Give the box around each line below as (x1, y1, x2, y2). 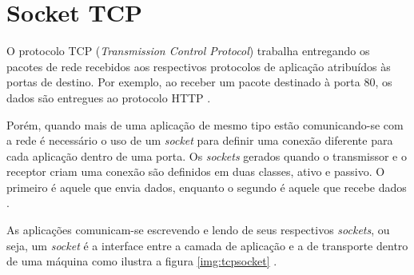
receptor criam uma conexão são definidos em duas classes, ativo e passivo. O (6, 163, 385, 180)
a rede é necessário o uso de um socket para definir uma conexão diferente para (6, 132, 393, 149)
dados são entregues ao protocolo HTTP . (6, 89, 211, 106)
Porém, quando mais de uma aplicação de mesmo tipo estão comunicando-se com (6, 116, 404, 133)
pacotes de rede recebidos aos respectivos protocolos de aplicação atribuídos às (6, 58, 391, 74)
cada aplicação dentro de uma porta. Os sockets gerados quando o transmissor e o (6, 147, 407, 164)
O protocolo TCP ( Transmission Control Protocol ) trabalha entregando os (6, 42, 370, 59)
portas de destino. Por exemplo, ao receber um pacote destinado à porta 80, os (6, 74, 392, 90)
